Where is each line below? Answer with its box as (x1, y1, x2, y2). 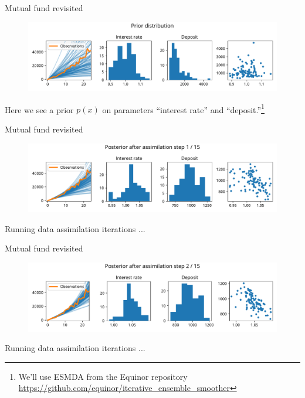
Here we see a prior (5, 103, 74, 115)
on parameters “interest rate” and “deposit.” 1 (102, 101, 265, 115)
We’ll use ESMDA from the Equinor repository (18, 370, 188, 382)
